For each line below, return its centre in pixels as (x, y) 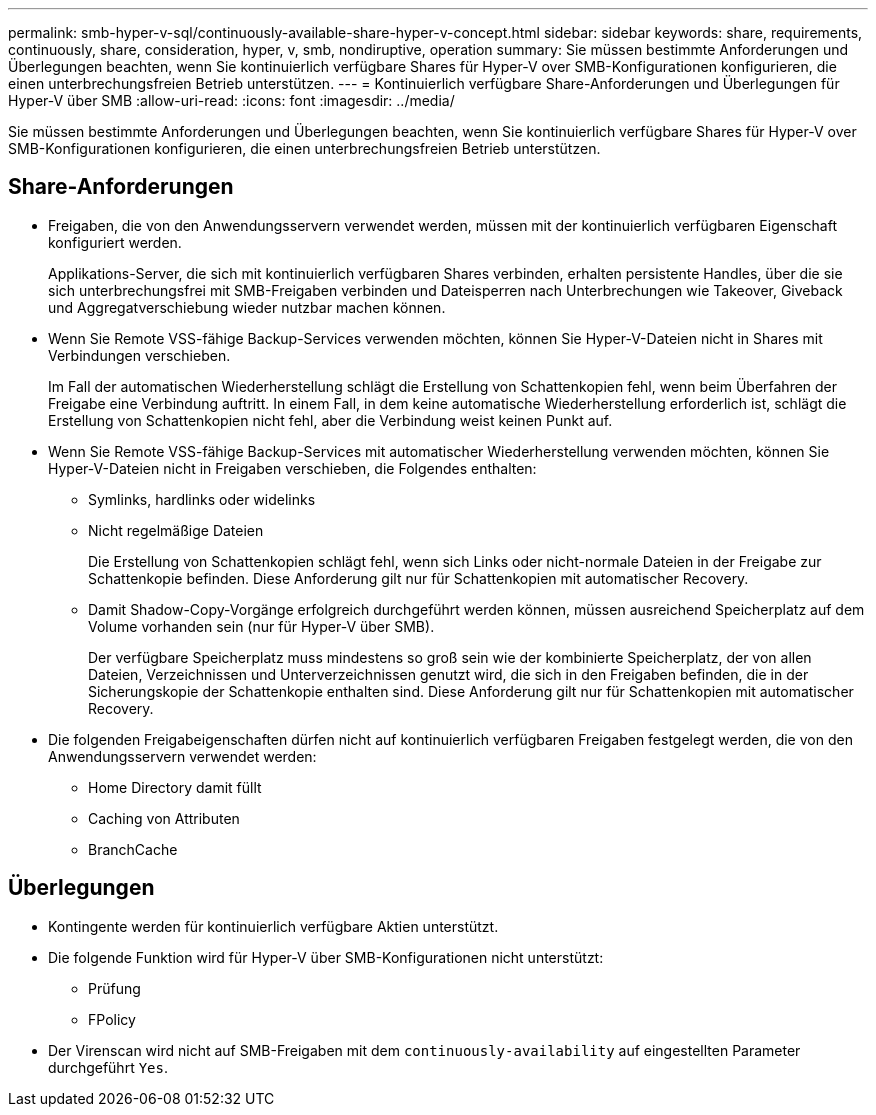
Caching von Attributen (164, 818)
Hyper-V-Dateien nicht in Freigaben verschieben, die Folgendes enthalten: (292, 468)
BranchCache (133, 849)
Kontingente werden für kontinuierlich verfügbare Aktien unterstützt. (273, 926)
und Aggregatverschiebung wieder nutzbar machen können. (247, 307)
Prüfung (114, 988)
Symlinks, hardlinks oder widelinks (202, 499)
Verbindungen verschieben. (139, 355)
